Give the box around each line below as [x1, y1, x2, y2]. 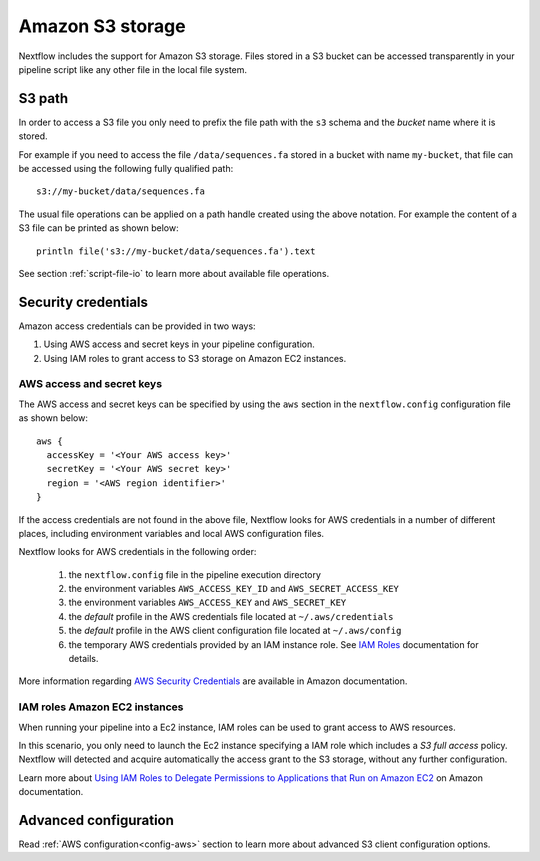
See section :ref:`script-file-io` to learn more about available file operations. [18, 267, 330, 279]
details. [68, 653, 99, 665]
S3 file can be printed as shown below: [18, 222, 179, 234]
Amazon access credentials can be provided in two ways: [18, 320, 256, 332]
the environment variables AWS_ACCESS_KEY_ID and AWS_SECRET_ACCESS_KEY [68, 583, 400, 595]
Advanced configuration [18, 811, 175, 829]
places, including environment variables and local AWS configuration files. [18, 527, 325, 539]
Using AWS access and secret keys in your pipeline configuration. [43, 338, 315, 350]
